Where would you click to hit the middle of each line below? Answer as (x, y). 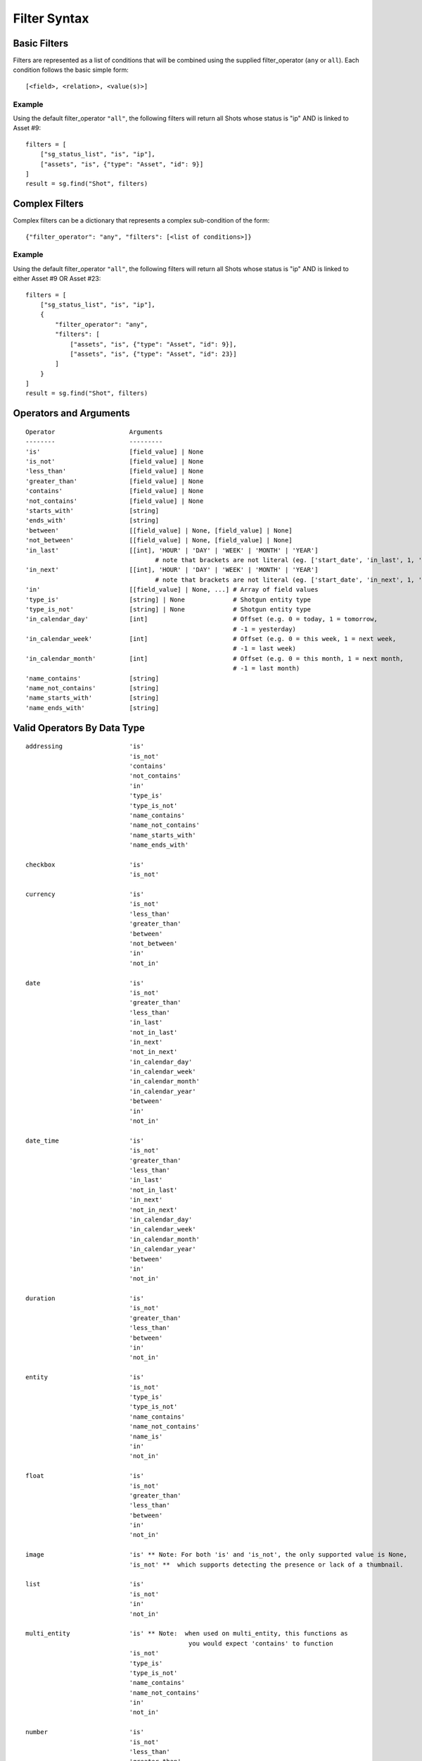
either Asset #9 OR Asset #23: (57, 279)
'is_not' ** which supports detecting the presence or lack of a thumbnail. (266, 1564)
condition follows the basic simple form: (71, 70)
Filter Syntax (51, 18)
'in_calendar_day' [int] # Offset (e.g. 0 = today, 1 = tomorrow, (202, 619)
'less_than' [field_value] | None (115, 471)
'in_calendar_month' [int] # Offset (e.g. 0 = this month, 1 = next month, (215, 658)
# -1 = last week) (265, 649)
